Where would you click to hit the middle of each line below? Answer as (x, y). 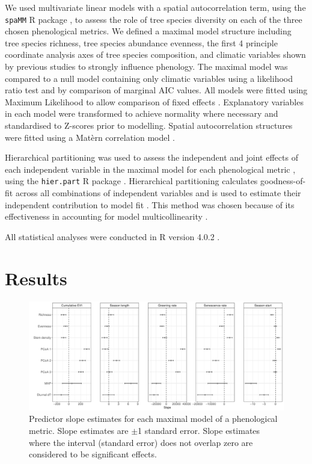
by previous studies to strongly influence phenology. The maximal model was (146, 67)
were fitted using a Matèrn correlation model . (90, 137)
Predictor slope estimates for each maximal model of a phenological (153, 419)
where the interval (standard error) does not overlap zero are (141, 442)
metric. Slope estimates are (79, 431)
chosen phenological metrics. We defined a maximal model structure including (148, 31)
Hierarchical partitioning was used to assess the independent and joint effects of (151, 157)
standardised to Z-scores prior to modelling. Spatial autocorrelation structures (149, 125)
